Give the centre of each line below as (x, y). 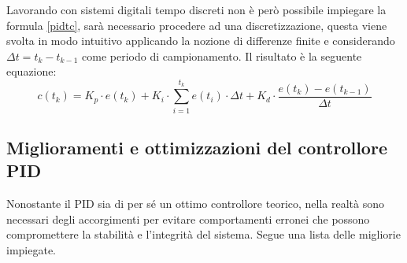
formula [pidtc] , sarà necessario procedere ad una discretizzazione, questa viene (197, 25)
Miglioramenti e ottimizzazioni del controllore (197, 147)
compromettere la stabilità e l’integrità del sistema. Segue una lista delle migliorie (203, 234)
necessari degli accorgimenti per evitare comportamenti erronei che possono (188, 219)
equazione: (31, 71)
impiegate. (31, 249)
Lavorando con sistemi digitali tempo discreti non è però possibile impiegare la (196, 9)
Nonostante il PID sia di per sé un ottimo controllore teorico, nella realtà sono (195, 204)
